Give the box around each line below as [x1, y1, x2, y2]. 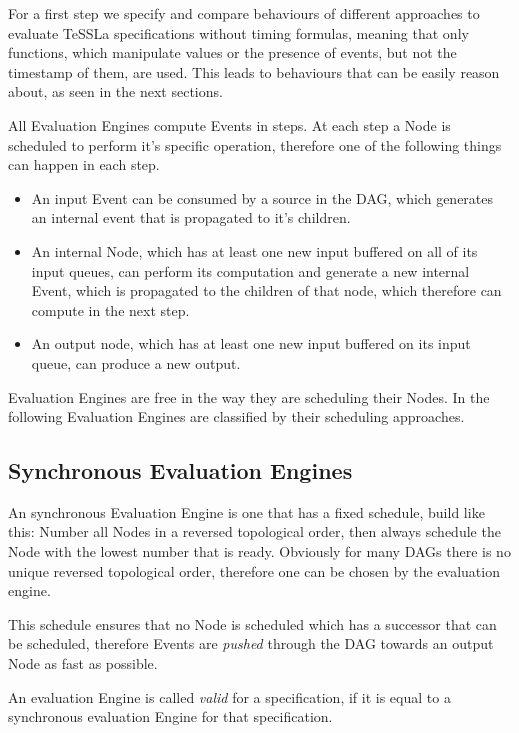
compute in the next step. [31, 299, 190, 320]
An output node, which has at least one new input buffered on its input [31, 333, 471, 354]
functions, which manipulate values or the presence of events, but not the [8, 42, 457, 63]
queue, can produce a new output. [31, 352, 241, 373]
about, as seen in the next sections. [8, 81, 223, 102]
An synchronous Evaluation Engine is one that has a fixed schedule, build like [8, 501, 485, 522]
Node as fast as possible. [8, 653, 158, 674]
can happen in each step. [8, 154, 160, 175]
